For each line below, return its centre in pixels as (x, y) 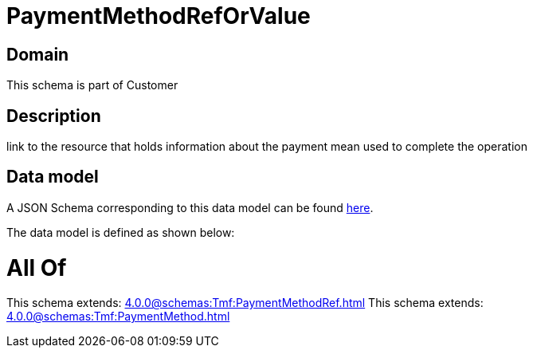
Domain (38, 54)
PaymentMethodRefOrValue (159, 16)
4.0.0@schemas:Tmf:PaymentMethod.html (118, 317)
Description (54, 116)
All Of (37, 267)
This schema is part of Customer (92, 85)
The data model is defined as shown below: (121, 232)
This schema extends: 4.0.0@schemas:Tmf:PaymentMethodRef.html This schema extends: (245, 303)
